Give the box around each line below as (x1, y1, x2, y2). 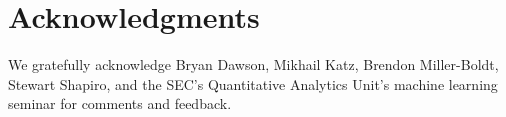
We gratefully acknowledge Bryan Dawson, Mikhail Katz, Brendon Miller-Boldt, (8, 54, 499, 75)
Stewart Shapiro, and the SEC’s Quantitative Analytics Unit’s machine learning (8, 73, 498, 94)
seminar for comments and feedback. (8, 93, 232, 114)
